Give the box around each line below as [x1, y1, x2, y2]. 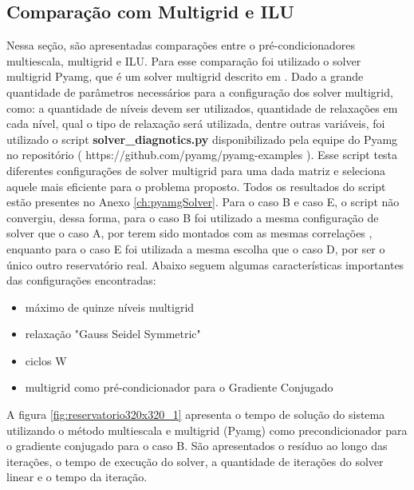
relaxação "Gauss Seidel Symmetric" [25, 325, 201, 342]
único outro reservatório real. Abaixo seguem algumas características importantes [6, 256, 404, 273]
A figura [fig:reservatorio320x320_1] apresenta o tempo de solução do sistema [6, 406, 385, 423]
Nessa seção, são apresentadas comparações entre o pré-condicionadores [6, 37, 356, 54]
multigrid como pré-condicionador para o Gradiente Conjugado [25, 379, 333, 396]
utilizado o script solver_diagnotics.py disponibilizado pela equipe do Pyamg [6, 130, 398, 147]
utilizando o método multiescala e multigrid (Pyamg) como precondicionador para [6, 421, 408, 438]
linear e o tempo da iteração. [6, 468, 148, 485]
